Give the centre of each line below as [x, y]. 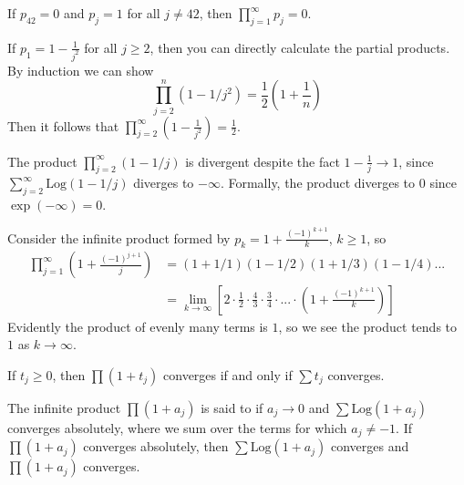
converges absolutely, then [156, 446]
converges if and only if [228, 374]
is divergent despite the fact [263, 161]
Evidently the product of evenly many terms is [138, 326]
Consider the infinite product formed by [119, 237]
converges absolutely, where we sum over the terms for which [177, 427]
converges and [370, 446]
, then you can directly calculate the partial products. [300, 47]
